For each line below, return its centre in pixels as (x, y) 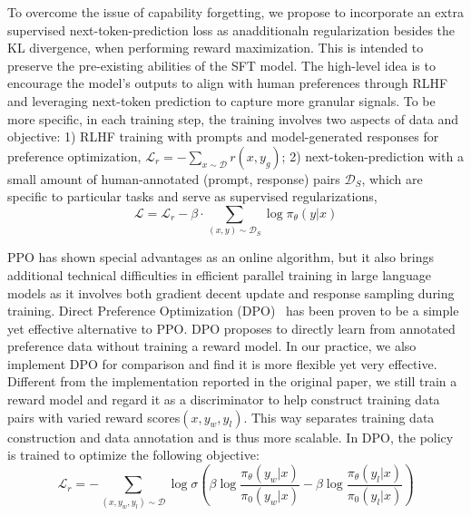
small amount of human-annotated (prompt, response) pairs (174, 178)
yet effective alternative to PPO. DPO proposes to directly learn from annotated (231, 328)
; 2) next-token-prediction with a (373, 156)
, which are (392, 178)
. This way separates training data (339, 417)
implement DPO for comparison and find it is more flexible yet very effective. (222, 363)
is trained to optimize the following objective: (133, 455)
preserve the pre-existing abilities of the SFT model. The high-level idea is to (221, 65)
